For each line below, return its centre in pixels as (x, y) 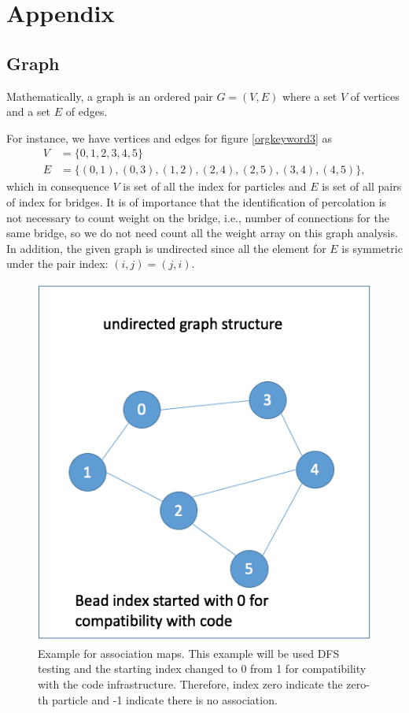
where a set (310, 96)
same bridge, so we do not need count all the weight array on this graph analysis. (202, 233)
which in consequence (58, 186)
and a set (29, 111)
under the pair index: (57, 264)
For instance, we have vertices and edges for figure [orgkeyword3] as (169, 137)
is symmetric (372, 248)
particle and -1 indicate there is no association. (164, 699)
